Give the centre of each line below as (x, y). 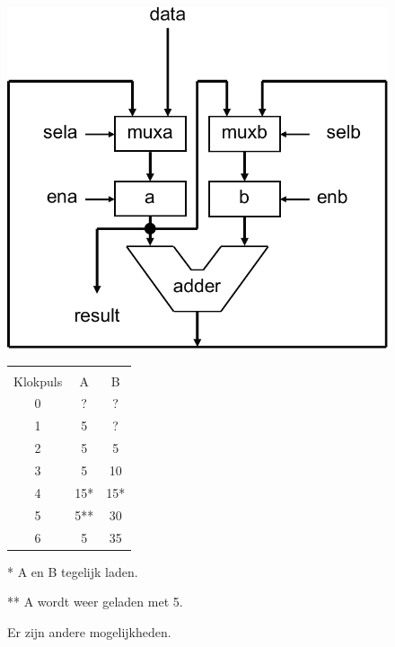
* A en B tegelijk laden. (73, 571)
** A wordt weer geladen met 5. (95, 602)
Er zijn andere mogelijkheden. (89, 631)
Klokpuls (38, 381)
